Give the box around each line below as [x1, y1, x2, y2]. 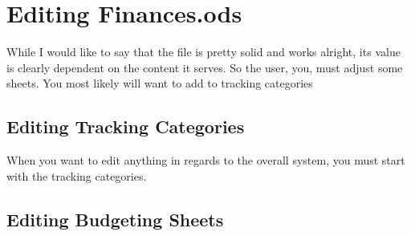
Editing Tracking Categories [6, 114, 245, 139]
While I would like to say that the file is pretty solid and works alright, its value [6, 43, 401, 60]
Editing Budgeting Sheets [6, 206, 224, 231]
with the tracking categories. [6, 167, 147, 184]
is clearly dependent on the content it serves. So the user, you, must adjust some [6, 59, 403, 75]
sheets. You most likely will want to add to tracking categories [6, 75, 313, 92]
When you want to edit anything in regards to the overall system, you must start [6, 152, 405, 169]
